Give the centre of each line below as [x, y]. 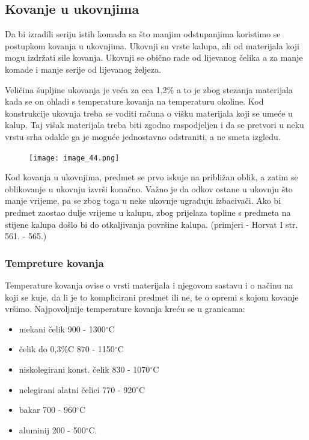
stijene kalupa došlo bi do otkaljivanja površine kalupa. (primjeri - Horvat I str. [151, 224]
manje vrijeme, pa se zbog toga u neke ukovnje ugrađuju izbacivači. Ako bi [143, 200]
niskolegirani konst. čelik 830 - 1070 [84, 369]
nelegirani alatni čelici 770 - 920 [78, 389]
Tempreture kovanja [54, 262]
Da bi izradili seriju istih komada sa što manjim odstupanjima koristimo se [143, 34]
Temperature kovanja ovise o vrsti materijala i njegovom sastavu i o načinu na [149, 285]
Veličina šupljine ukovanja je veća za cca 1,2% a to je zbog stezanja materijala [149, 89]
